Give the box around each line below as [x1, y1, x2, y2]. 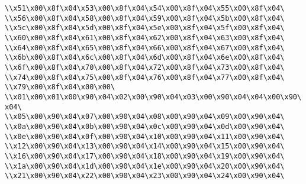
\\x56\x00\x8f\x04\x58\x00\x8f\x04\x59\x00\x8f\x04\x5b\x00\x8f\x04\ [5, 14, 285, 22]
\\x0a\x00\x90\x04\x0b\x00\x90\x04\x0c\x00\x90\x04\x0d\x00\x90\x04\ [5, 122, 285, 131]
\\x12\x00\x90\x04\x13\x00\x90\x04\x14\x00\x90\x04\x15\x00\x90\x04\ [5, 142, 285, 151]
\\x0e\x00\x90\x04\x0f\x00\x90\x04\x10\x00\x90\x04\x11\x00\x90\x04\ [5, 132, 285, 141]
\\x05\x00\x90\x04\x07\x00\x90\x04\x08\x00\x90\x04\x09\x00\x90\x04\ [5, 112, 285, 121]
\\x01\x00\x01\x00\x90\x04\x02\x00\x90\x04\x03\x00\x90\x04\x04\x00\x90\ [5, 92, 302, 101]
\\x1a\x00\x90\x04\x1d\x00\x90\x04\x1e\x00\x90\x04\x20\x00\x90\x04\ [5, 162, 285, 170]
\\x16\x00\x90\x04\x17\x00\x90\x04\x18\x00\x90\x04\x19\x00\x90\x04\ [5, 151, 285, 160]
